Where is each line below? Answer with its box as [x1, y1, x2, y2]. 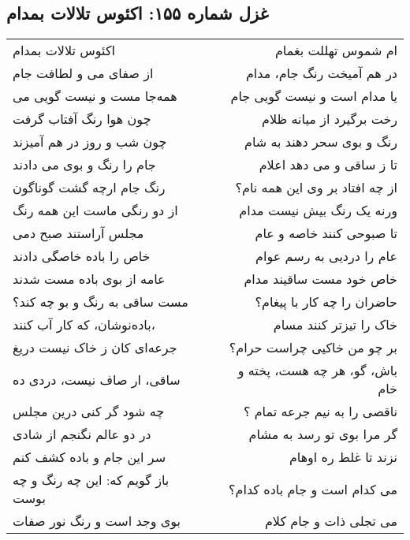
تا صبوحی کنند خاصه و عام [255, 224, 397, 243]
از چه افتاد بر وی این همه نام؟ [235, 178, 397, 197]
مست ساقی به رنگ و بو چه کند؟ [13, 292, 188, 311]
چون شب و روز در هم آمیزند [13, 132, 167, 151]
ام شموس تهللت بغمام [274, 41, 397, 60]
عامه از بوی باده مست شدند [13, 270, 166, 289]
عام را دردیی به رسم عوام [255, 247, 397, 266]
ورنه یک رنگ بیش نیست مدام [239, 201, 397, 220]
